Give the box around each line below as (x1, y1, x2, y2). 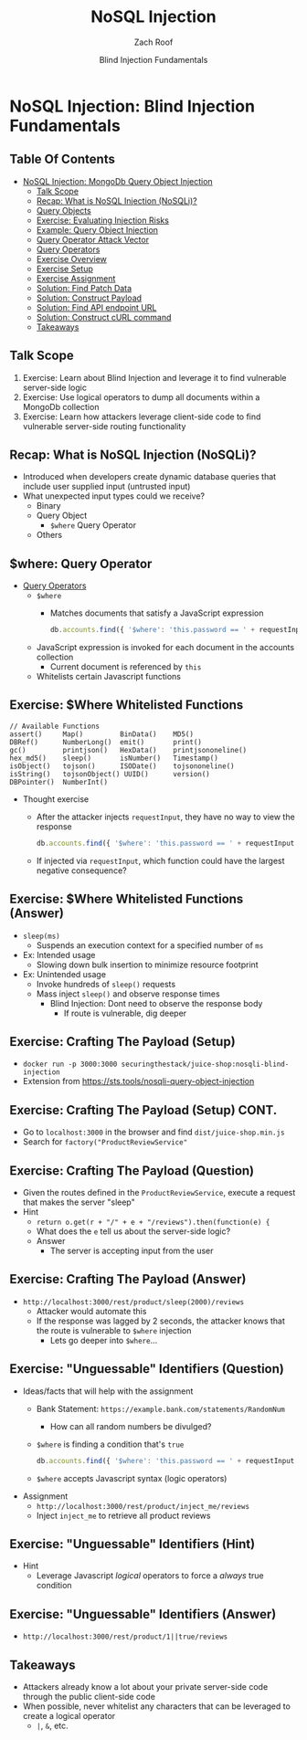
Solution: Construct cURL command (36, 311, 172, 322)
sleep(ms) (22, 932, 61, 941)
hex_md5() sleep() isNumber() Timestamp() (9, 754, 219, 763)
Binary (36, 501, 61, 511)
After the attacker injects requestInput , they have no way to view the (36, 811, 295, 822)
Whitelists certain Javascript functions (36, 671, 181, 682)
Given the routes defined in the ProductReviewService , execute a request (22, 1187, 296, 1197)
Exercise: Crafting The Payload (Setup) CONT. (9, 1102, 278, 1118)
